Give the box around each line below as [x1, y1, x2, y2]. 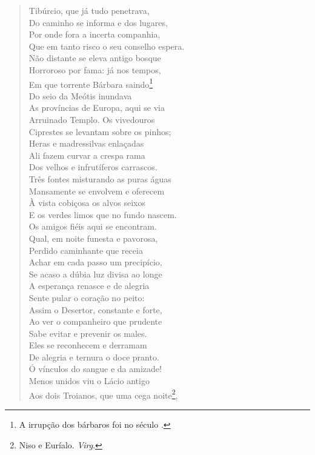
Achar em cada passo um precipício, [28, 256, 162, 268]
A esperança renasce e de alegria [28, 279, 150, 292]
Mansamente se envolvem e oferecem [28, 184, 165, 197]
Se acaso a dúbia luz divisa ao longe [28, 267, 162, 280]
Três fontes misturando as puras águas [28, 172, 171, 185]
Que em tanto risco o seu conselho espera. [28, 39, 185, 52]
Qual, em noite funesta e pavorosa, [28, 231, 158, 244]
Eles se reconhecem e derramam [28, 339, 147, 351]
